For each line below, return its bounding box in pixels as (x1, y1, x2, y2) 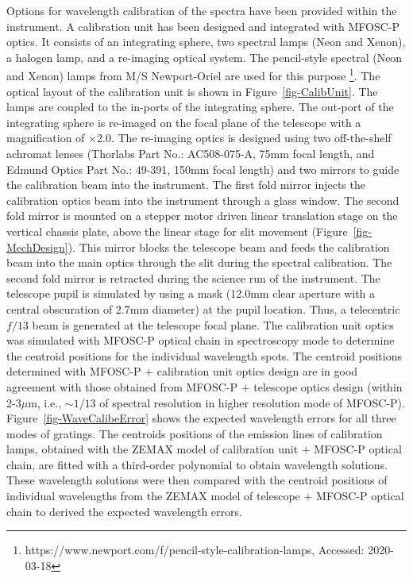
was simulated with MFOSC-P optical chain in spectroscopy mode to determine (6, 332, 395, 349)
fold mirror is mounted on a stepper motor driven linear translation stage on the (6, 207, 398, 224)
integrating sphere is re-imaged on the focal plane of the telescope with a (6, 114, 361, 130)
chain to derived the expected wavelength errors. (6, 503, 242, 519)
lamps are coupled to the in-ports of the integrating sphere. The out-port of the (6, 98, 394, 115)
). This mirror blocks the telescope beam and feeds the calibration (68, 238, 390, 255)
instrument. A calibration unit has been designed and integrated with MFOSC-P (6, 17, 400, 34)
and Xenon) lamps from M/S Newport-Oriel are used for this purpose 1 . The (6, 65, 380, 84)
